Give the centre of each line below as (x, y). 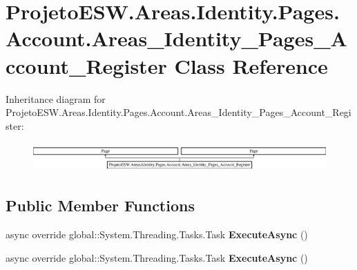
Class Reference (251, 65)
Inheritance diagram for (56, 98)
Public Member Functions (100, 205)
